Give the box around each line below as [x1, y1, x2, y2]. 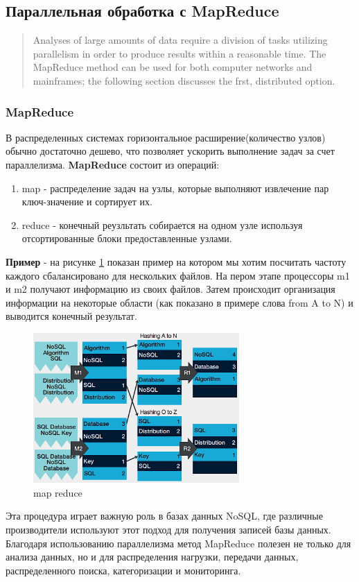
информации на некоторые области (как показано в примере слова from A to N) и [6, 295, 353, 309]
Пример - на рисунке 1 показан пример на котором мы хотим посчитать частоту [6, 254, 347, 268]
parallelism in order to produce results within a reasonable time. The [33, 46, 326, 60]
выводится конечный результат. [6, 309, 137, 323]
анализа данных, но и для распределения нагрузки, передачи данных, [6, 549, 299, 564]
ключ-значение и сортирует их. [21, 194, 152, 209]
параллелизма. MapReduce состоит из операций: [6, 157, 220, 171]
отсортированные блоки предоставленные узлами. [21, 231, 232, 246]
